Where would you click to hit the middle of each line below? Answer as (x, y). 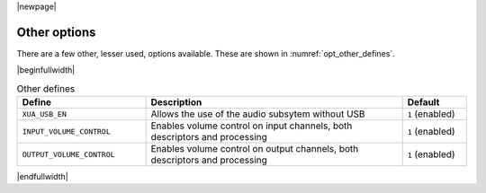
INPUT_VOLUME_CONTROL (67, 132)
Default (423, 102)
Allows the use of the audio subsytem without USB (258, 114)
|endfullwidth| (43, 177)
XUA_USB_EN (45, 114)
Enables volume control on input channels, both (252, 126)
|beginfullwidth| (46, 70)
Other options (56, 32)
